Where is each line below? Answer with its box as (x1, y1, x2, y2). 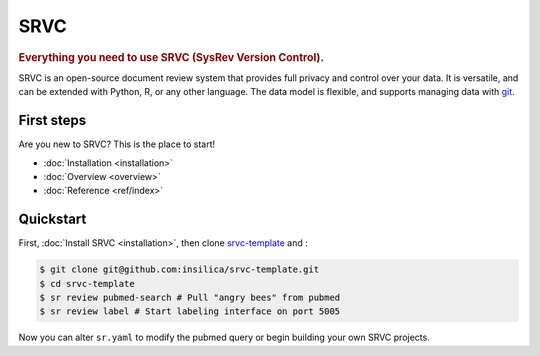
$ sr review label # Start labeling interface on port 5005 (39, 306, 341, 317)
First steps (18, 112, 87, 129)
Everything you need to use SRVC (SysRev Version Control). (18, 50, 325, 64)
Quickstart (18, 211, 87, 228)
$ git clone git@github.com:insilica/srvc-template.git (39, 264, 320, 275)
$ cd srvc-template (39, 278, 135, 289)
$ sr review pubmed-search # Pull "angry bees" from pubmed (39, 291, 341, 303)
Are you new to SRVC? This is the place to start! (18, 138, 216, 150)
